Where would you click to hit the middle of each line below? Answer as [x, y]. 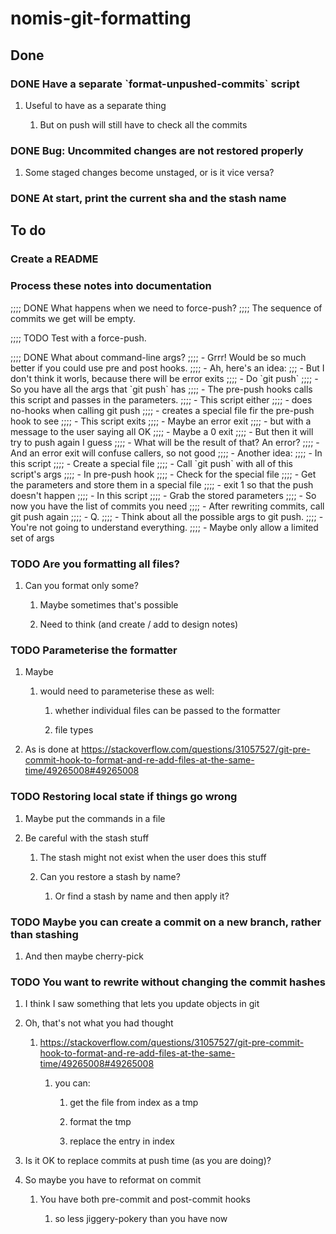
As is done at [52, 749]
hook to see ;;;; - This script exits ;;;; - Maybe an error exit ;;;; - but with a [161, 421]
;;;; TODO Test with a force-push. [78, 338]
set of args [32, 538]
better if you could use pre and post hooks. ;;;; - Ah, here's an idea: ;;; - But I [167, 368]
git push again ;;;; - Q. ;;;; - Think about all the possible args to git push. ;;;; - [167, 516]
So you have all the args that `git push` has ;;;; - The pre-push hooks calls [161, 389]
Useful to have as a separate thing [95, 105]
